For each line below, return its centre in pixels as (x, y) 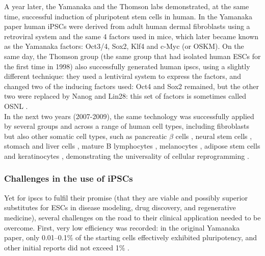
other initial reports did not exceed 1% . (67, 247)
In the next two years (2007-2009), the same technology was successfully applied (129, 116)
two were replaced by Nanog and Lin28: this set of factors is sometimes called (125, 96)
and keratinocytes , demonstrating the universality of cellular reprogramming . (127, 155)
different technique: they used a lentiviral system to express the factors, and (123, 76)
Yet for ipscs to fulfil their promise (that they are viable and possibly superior (126, 197)
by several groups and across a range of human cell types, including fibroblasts (127, 126)
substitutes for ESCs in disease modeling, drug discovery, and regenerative (120, 207)
